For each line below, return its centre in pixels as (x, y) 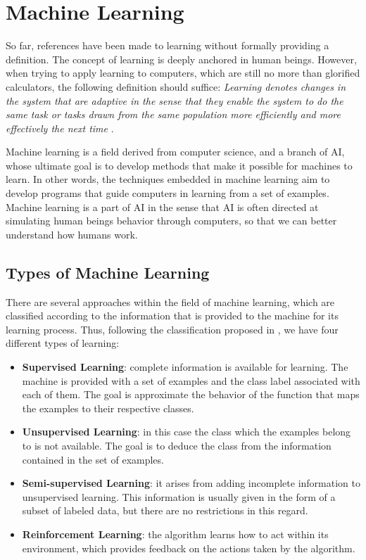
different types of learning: (63, 343)
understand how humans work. (72, 234)
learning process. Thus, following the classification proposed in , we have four (172, 329)
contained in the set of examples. (93, 459)
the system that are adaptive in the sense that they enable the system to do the (175, 100)
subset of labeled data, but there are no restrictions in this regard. (165, 510)
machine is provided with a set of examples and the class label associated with (191, 380)
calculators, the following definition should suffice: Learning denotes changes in (176, 86)
